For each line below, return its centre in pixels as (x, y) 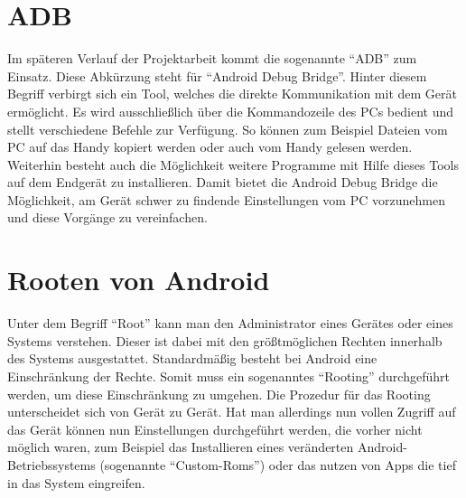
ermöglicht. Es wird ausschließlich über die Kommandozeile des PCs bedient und (230, 111)
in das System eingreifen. (76, 482)
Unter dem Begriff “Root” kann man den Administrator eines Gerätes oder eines (230, 323)
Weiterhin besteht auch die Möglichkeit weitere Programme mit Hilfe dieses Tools (233, 164)
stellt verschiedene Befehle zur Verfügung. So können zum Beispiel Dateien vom (228, 129)
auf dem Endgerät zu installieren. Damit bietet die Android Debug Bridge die (223, 182)
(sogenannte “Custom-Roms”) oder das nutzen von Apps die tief (278, 464)
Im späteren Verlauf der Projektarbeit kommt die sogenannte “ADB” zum (212, 58)
